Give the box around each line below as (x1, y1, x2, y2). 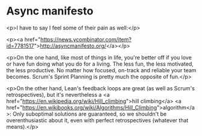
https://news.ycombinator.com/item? (40, 36, 131, 43)
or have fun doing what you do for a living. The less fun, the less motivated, (6, 60, 194, 67)
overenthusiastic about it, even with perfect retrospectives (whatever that (6, 116, 189, 124)
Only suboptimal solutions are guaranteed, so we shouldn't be (13, 110, 167, 117)
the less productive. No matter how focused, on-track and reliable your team (6, 66, 197, 73)
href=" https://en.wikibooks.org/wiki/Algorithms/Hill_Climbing (6, 104, 157, 111)
